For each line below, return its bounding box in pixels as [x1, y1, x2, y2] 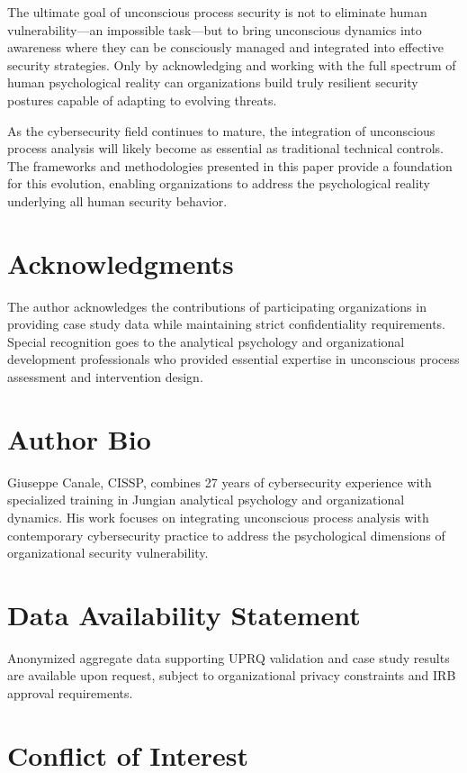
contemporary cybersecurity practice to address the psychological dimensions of [7, 525, 445, 544]
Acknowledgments [7, 244, 234, 281]
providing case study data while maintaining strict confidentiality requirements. [7, 314, 446, 333]
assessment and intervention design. [7, 368, 203, 386]
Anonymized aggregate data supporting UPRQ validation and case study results [7, 648, 450, 667]
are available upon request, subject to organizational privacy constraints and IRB [7, 666, 456, 685]
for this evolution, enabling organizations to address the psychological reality [7, 174, 430, 193]
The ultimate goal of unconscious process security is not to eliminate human [7, 3, 427, 21]
